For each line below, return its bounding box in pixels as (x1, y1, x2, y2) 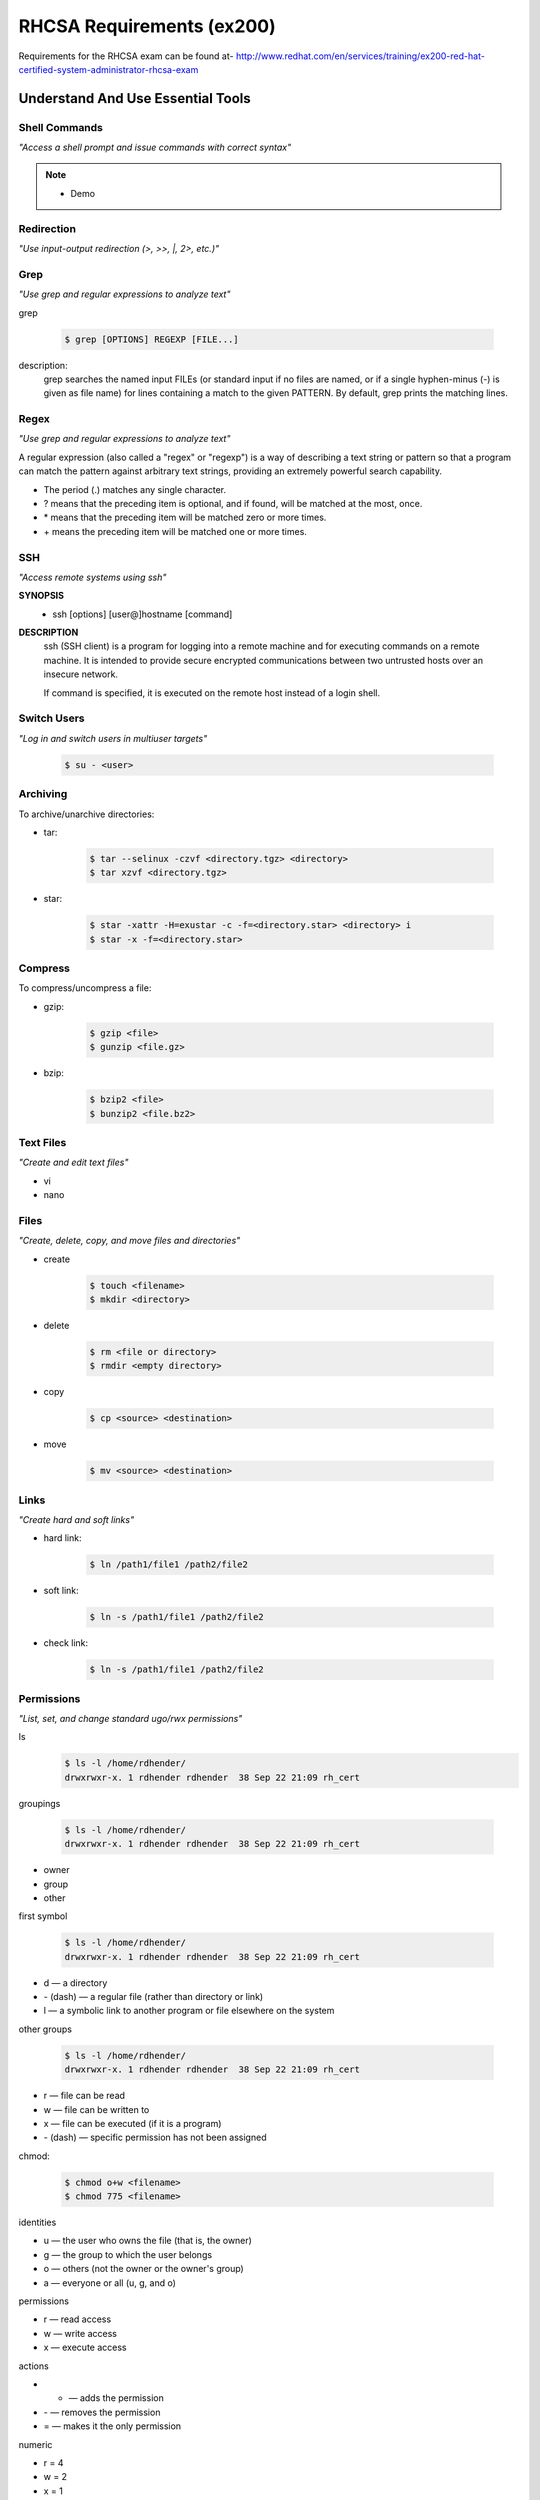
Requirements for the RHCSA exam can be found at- (18, 50, 234, 62)
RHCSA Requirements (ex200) (18, 15, 277, 37)
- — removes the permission (43, 2406, 161, 2418)
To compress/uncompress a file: (18, 982, 152, 994)
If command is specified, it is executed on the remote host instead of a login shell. (43, 686, 380, 699)
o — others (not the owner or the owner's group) (43, 2263, 244, 2275)
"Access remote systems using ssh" (18, 571, 167, 583)
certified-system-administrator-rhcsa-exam (18, 63, 199, 75)
